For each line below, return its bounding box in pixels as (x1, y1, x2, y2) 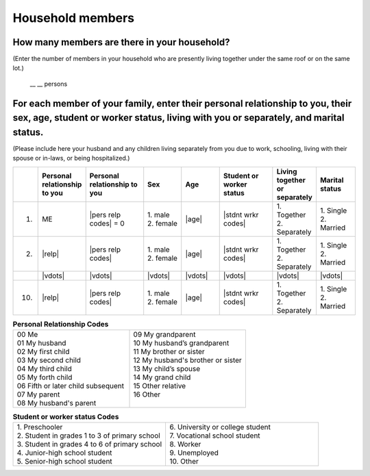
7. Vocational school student (169, 431, 260, 440)
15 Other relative (133, 381, 186, 391)
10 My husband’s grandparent (133, 338, 230, 348)
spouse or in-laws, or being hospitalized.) (12, 154, 130, 163)
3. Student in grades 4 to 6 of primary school (16, 440, 162, 449)
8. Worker (169, 440, 201, 449)
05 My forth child (16, 372, 73, 382)
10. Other (169, 457, 199, 466)
